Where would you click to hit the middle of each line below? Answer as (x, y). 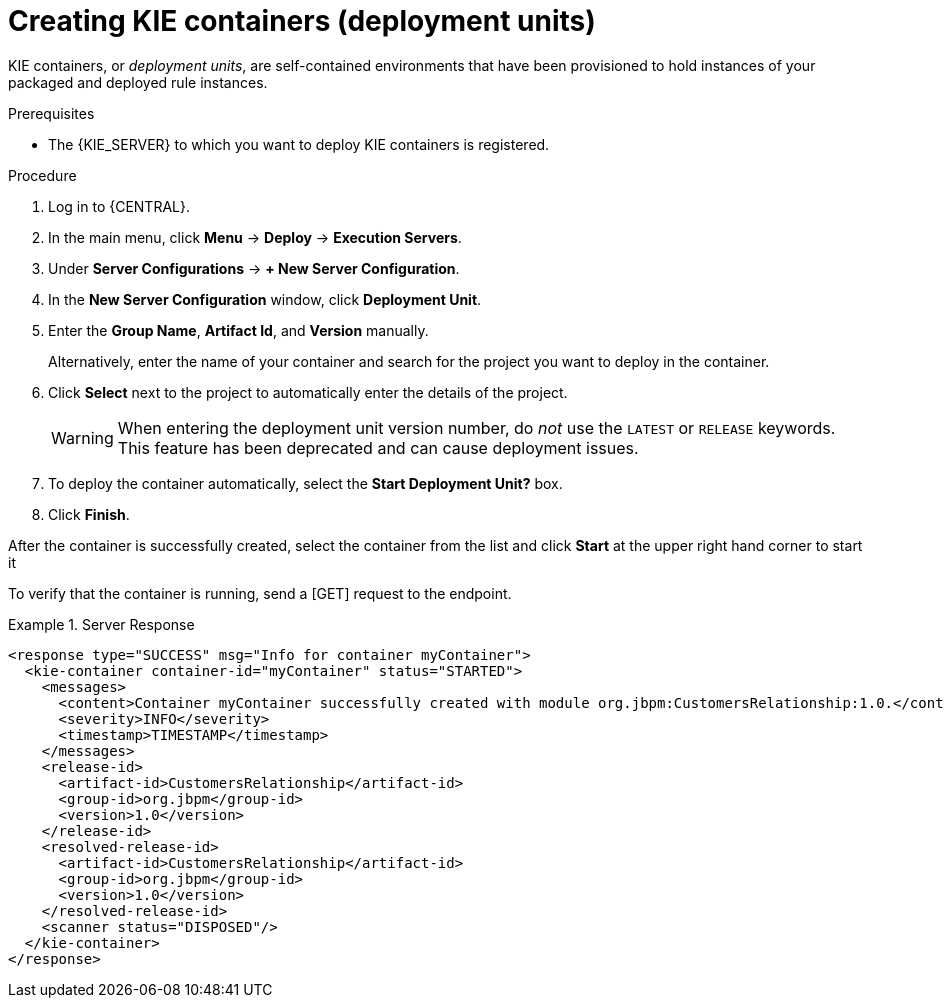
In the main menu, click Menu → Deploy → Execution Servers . (255, 237)
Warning (82, 437)
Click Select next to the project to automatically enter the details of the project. (308, 392)
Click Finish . (89, 514)
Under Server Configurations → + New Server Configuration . (254, 268)
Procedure (42, 175)
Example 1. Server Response (101, 624)
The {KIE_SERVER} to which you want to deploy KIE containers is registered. (299, 144)
